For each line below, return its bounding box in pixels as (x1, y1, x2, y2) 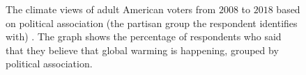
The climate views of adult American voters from (6, 2, 216, 16)
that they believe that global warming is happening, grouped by (6, 42, 279, 57)
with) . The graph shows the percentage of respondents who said (6, 29, 282, 44)
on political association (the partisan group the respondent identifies (6, 15, 298, 30)
